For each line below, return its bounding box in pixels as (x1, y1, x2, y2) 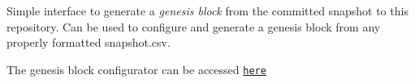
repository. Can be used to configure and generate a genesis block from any (6, 18, 381, 35)
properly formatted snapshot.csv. (6, 34, 171, 51)
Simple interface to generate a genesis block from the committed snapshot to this (6, 2, 409, 19)
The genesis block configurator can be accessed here (6, 60, 266, 77)
